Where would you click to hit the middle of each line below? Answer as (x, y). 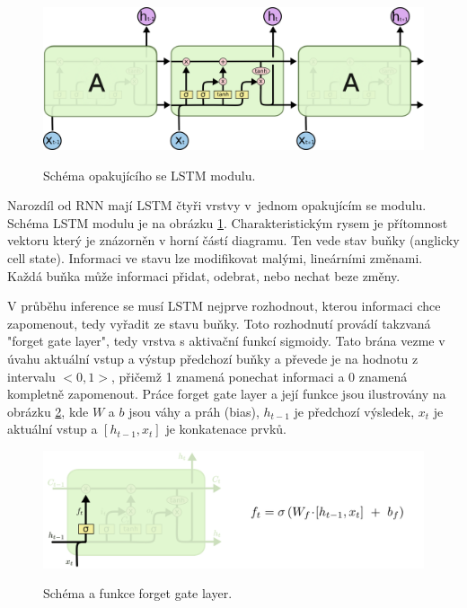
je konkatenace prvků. (226, 429)
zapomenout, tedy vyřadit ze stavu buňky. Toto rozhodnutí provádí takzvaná (219, 323)
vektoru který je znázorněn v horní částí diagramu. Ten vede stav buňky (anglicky (233, 240)
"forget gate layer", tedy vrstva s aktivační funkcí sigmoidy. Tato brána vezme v (226, 341)
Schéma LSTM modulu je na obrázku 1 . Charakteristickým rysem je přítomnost (228, 222)
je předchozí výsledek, (354, 411)
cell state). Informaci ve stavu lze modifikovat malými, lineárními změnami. (215, 257)
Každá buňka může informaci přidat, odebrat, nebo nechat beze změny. (204, 275)
